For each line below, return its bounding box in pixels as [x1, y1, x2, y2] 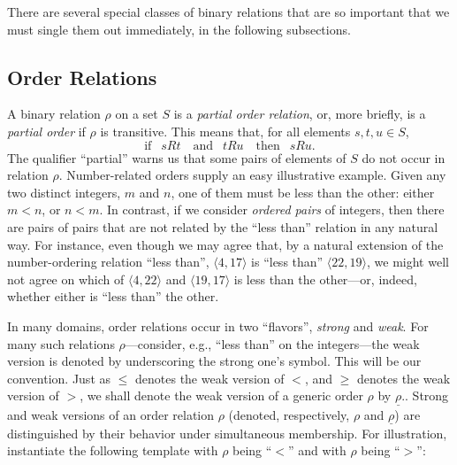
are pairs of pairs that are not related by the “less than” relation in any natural [7, 217, 438, 236]
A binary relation [7, 105, 101, 123]
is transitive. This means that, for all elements [100, 121, 351, 140]
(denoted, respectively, [228, 405, 350, 423]
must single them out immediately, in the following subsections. [7, 19, 351, 38]
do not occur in [362, 148, 446, 167]
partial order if [7, 121, 86, 140]
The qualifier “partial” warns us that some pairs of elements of [7, 148, 347, 167]
